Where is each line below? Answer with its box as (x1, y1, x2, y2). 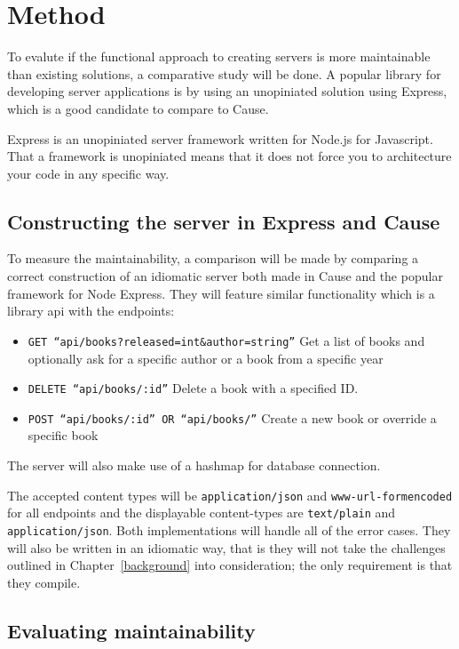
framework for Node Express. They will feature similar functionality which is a (7, 284, 435, 302)
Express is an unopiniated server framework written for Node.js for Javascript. (7, 129, 433, 148)
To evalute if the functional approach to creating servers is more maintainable (7, 47, 431, 66)
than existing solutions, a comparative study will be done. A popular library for (7, 64, 441, 83)
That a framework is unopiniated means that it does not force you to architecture (7, 147, 452, 165)
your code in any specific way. (7, 164, 170, 182)
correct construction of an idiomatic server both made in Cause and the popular (7, 267, 443, 285)
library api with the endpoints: (7, 301, 175, 320)
